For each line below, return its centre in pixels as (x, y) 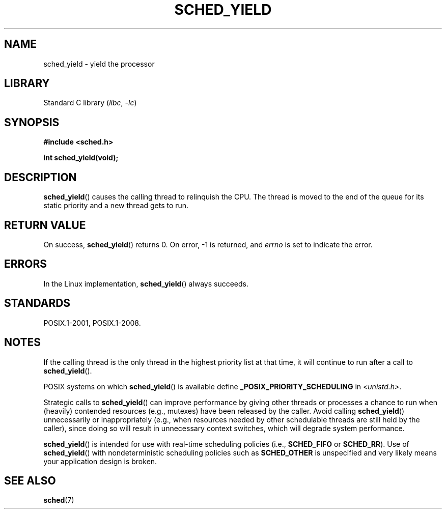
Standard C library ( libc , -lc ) (90, 103)
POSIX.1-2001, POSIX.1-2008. (92, 323)
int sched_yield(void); (81, 158)
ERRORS (26, 264)
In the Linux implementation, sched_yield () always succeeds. (146, 283)
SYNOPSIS (32, 122)
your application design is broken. (100, 461)
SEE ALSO (30, 480)
